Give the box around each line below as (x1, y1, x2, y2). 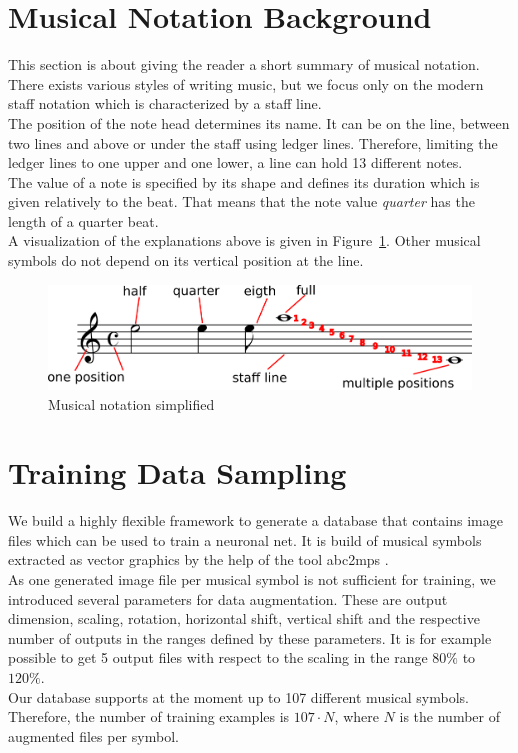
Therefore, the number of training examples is (8, 706, 290, 727)
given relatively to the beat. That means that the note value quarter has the (8, 191, 475, 212)
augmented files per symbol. (8, 725, 179, 746)
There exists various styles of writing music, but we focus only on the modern (8, 73, 484, 94)
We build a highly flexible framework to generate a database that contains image (8, 510, 503, 531)
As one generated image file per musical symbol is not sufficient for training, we (8, 569, 496, 590)
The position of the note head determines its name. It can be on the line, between (8, 112, 510, 133)
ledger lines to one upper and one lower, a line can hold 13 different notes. (8, 152, 463, 173)
